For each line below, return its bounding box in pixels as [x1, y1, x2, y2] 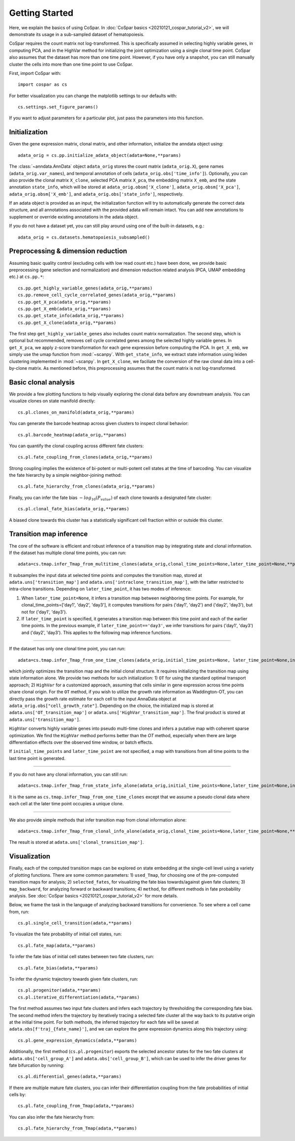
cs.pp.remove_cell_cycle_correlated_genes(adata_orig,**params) [18, 292, 177, 298]
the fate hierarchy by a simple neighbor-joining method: [9, 472, 122, 478]
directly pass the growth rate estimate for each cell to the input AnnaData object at [9, 696, 177, 702]
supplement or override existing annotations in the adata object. [9, 214, 139, 219]
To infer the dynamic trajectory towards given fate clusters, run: [9, 976, 138, 982]
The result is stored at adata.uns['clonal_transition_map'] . [9, 839, 145, 845]
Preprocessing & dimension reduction [9, 247, 127, 255]
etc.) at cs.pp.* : [9, 274, 44, 280]
